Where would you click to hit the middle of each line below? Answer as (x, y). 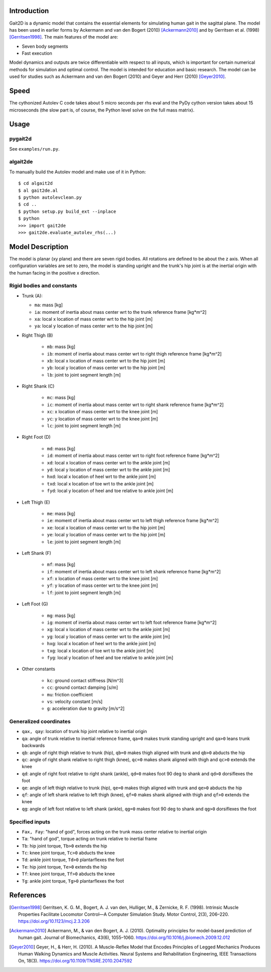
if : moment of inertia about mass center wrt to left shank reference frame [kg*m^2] (134, 571)
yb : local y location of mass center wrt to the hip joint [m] (106, 368)
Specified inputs (30, 822)
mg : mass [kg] (61, 616)
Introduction (29, 11)
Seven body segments (45, 46)
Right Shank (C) (38, 386)
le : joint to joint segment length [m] (84, 542)
